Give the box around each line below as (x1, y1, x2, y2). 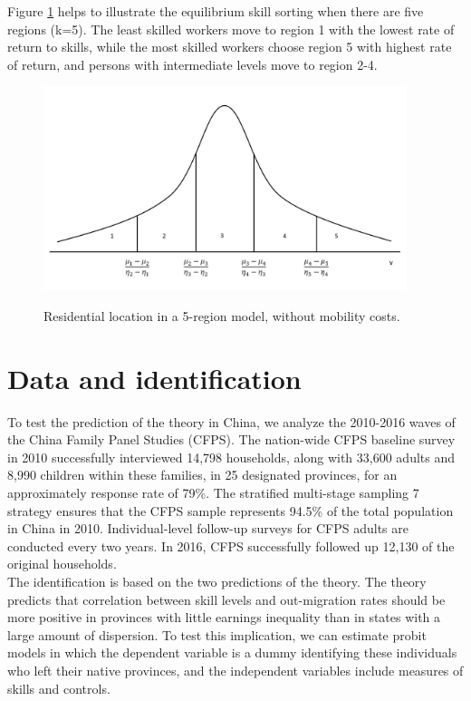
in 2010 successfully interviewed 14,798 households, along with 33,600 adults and (7, 447, 456, 466)
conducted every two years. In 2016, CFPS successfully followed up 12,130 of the (7, 536, 455, 555)
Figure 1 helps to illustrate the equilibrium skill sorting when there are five (7, 2, 424, 20)
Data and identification (7, 359, 302, 396)
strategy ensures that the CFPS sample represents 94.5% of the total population (7, 501, 454, 520)
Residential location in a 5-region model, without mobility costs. (43, 306, 400, 325)
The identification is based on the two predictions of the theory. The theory (7, 572, 427, 591)
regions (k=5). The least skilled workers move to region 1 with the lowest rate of (7, 19, 455, 38)
